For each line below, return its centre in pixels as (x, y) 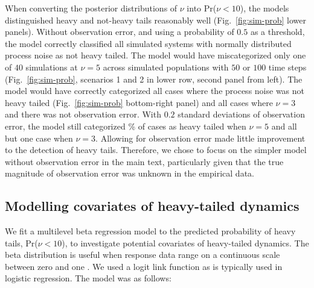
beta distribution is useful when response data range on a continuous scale (143, 255)
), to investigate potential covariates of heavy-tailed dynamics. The (185, 243)
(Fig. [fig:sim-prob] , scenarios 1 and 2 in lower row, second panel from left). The (154, 79)
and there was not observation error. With (83, 114)
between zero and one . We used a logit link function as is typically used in (144, 266)
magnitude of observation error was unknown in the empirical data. (130, 173)
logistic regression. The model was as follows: (88, 278)
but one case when (39, 138)
